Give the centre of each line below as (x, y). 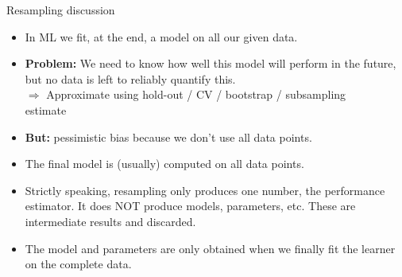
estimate (46, 109)
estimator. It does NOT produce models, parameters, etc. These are (190, 206)
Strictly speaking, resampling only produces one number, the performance (205, 190)
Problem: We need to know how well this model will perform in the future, (211, 63)
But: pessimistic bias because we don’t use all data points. (168, 137)
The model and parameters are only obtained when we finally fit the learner (210, 248)
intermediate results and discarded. (110, 221)
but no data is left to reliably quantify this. (130, 78)
